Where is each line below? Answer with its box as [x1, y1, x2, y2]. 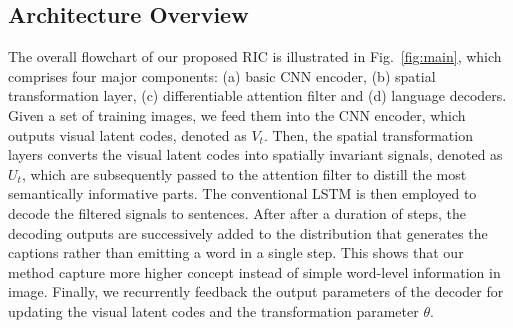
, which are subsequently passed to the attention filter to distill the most [21, 163, 467, 184]
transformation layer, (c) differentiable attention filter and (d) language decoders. [8, 85, 507, 106]
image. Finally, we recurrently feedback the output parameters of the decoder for [8, 281, 504, 302]
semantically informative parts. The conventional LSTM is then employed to [8, 183, 477, 204]
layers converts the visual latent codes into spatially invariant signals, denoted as [8, 144, 503, 165]
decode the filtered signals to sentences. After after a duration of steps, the [8, 202, 466, 223]
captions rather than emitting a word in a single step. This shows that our [8, 242, 464, 263]
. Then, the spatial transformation [263, 124, 473, 145]
